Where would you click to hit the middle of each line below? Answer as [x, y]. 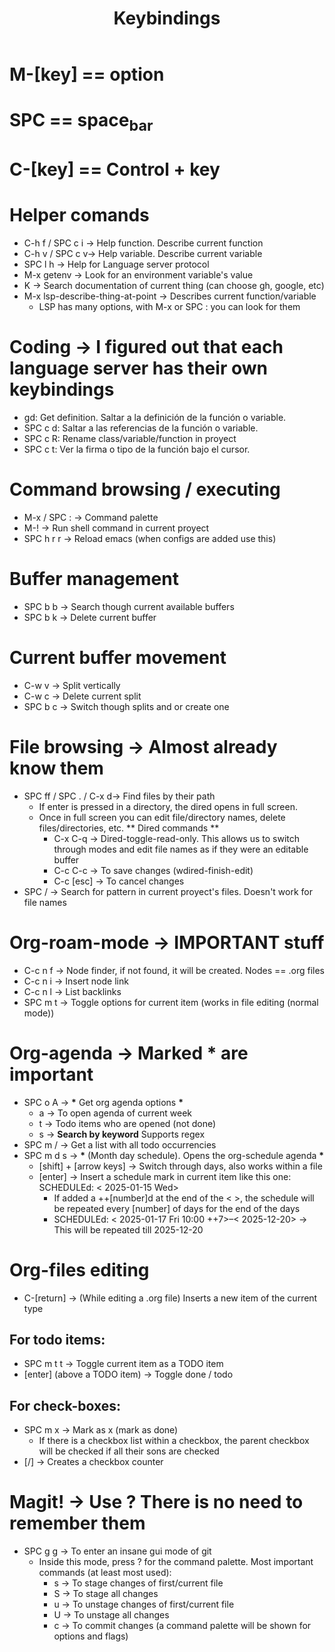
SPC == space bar [81, 122]
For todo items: [57, 1339]
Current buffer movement [118, 658]
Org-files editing [79, 1269]
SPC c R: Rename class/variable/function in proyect [130, 439]
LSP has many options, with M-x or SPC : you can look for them [169, 307]
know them [56, 768]
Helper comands [79, 215]
